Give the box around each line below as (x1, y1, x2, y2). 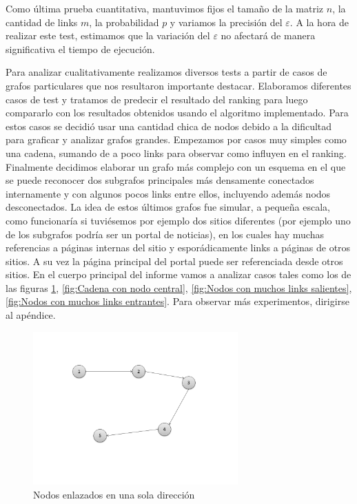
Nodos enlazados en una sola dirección (33, 487, 195, 501)
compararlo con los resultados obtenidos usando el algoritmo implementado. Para (6, 105, 349, 120)
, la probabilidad (89, 14, 159, 29)
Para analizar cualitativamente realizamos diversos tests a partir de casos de (6, 65, 327, 79)
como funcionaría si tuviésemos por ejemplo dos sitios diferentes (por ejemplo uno (6, 213, 351, 227)
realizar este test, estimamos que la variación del (6, 28, 210, 43)
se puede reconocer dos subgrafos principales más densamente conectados (6, 173, 314, 187)
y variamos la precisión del (170, 14, 283, 29)
